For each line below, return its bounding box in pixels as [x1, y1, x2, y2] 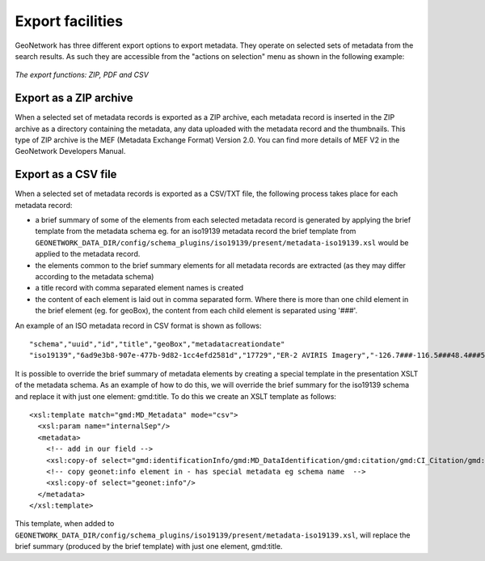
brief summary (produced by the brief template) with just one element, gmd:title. [15, 542, 283, 551]
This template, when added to [15, 519, 115, 529]
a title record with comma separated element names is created [35, 283, 244, 293]
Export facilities [15, 12, 124, 30]
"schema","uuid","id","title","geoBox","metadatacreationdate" [29, 340, 285, 348]
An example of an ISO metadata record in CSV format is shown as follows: [15, 321, 262, 330]
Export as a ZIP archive [15, 91, 133, 105]
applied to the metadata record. [35, 249, 141, 259]
